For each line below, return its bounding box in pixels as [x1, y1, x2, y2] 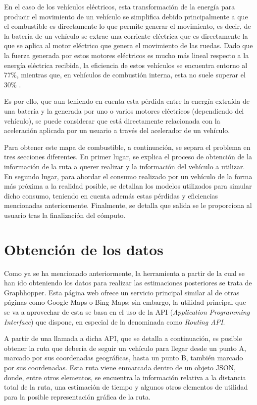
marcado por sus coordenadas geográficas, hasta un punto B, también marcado [4, 352, 243, 363]
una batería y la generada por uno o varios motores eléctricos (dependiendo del [4, 105, 244, 116]
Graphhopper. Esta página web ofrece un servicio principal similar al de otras [4, 287, 240, 297]
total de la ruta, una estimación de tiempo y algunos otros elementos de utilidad [4, 382, 248, 392]
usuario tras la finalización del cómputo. [4, 209, 126, 220]
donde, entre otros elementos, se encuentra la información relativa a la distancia [4, 372, 246, 382]
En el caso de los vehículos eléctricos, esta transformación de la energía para [4, 1, 235, 11]
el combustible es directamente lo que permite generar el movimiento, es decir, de [4, 21, 251, 31]
